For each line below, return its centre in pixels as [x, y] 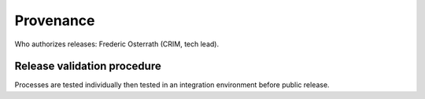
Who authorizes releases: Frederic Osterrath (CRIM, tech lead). [117, 44]
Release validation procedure [88, 66]
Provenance [55, 20]
